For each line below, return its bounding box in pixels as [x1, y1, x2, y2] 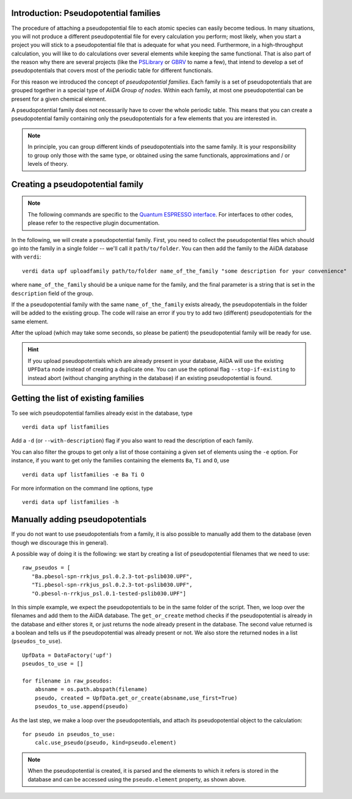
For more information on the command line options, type [11, 484, 153, 492]
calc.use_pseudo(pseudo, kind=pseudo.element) [34, 739, 177, 747]
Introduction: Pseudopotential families [11, 8, 161, 18]
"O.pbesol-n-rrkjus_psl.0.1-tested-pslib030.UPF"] [31, 590, 186, 597]
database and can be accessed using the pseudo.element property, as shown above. [27, 775, 246, 783]
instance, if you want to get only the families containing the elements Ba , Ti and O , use [11, 457, 230, 464]
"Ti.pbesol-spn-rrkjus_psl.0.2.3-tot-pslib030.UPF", [31, 581, 193, 589]
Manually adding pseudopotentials [11, 514, 146, 525]
